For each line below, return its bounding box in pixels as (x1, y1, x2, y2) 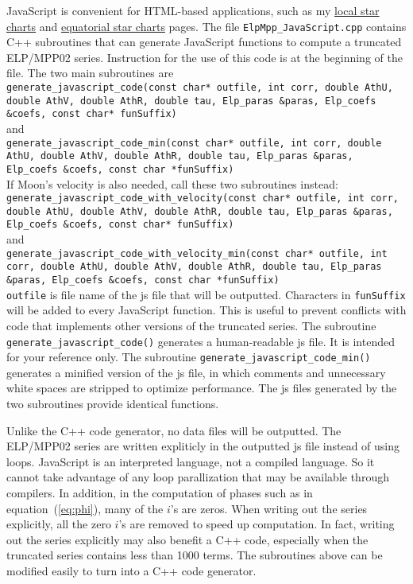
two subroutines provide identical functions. (6, 395, 219, 412)
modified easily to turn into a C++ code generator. (6, 562, 257, 578)
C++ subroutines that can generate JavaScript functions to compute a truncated (6, 33, 402, 50)
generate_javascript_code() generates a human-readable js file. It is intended (6, 333, 395, 349)
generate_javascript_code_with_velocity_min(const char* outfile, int (6, 247, 388, 259)
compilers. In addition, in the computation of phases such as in (6, 485, 313, 500)
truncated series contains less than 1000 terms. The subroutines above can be (6, 547, 383, 563)
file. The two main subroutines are (6, 64, 174, 81)
